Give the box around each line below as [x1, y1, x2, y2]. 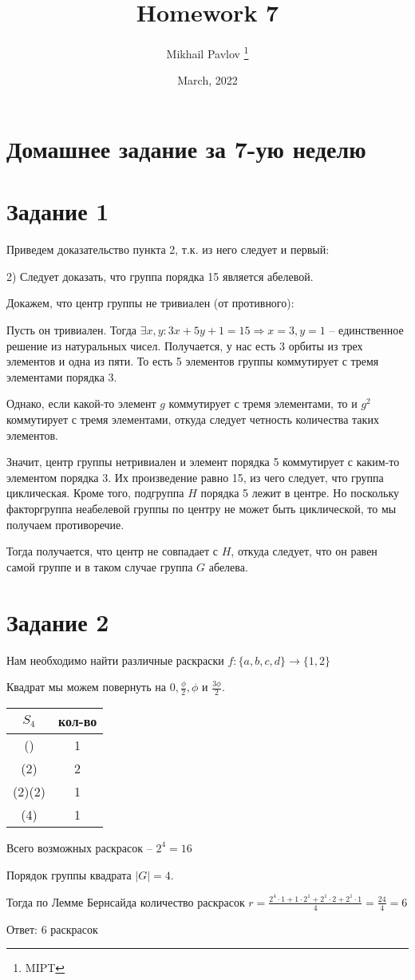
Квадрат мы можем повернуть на [6, 678, 166, 695]
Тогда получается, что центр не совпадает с [6, 543, 219, 559]
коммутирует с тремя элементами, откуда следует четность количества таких [6, 411, 379, 428]
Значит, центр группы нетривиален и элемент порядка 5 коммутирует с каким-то [6, 453, 400, 470]
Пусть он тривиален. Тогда [6, 322, 136, 338]
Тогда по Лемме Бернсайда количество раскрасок [6, 893, 245, 910]
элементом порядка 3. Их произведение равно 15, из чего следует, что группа [6, 468, 384, 485]
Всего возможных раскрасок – [6, 839, 152, 856]
